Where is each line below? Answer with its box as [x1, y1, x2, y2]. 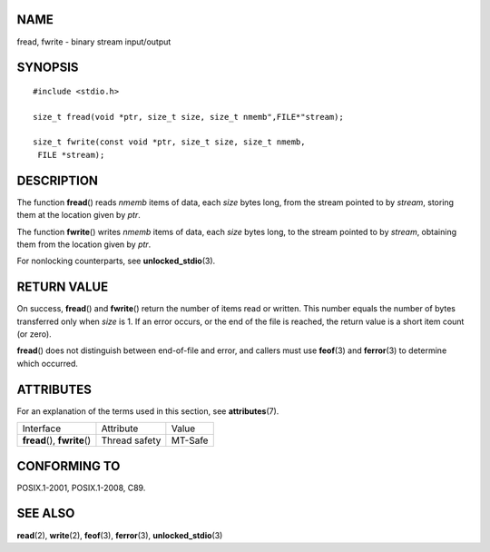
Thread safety [101, 434, 162, 447]
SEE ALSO [16, 506, 75, 521]
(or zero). [16, 329, 52, 340]
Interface [22, 422, 62, 435]
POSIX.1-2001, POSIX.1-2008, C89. [16, 482, 146, 493]
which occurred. [16, 358, 79, 369]
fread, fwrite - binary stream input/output [16, 36, 171, 47]
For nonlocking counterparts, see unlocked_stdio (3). [16, 255, 216, 267]
